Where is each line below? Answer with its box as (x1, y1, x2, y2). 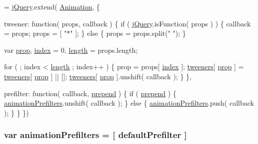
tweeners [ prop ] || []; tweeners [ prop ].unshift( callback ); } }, (4, 71, 191, 81)
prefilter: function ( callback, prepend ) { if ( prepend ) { (4, 88, 176, 98)
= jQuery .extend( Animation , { (4, 1, 100, 11)
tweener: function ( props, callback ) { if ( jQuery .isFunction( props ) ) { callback (4, 18, 251, 28)
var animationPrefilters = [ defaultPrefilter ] (4, 129, 187, 141)
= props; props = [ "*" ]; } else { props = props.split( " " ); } (4, 28, 186, 38)
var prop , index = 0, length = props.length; (4, 44, 138, 55)
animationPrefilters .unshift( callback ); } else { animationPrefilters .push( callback (4, 98, 254, 108)
